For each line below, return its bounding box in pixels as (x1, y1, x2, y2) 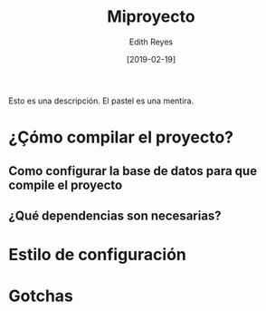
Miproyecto (107, 6, 195, 27)
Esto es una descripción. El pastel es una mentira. (8, 95, 195, 106)
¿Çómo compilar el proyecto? (8, 127, 234, 148)
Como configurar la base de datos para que (8, 163, 258, 179)
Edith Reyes (128, 36, 174, 47)
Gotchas (8, 286, 74, 306)
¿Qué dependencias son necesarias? (8, 208, 223, 223)
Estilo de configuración (8, 245, 186, 265)
